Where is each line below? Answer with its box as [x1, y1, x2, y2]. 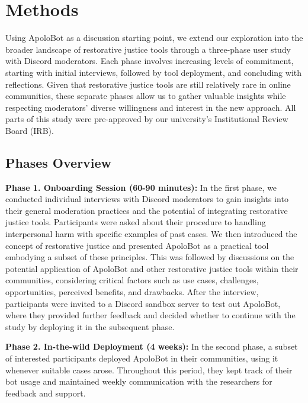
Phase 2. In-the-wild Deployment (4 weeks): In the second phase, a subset [5, 340, 298, 353]
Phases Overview [5, 153, 112, 171]
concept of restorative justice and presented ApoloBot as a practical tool [5, 239, 269, 251]
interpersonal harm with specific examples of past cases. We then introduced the [5, 228, 297, 240]
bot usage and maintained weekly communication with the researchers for [5, 375, 272, 388]
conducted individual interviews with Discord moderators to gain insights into [5, 193, 288, 205]
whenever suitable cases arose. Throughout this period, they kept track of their [5, 363, 293, 376]
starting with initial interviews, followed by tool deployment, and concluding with [5, 66, 302, 78]
